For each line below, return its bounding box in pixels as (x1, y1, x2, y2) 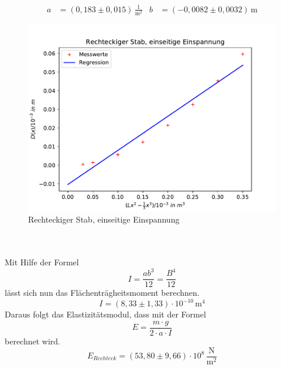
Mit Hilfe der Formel (5, 256, 79, 268)
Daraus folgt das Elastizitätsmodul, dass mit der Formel (5, 308, 206, 320)
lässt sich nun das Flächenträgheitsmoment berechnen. (5, 286, 200, 299)
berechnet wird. (5, 334, 60, 347)
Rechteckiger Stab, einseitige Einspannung (28, 213, 180, 225)
